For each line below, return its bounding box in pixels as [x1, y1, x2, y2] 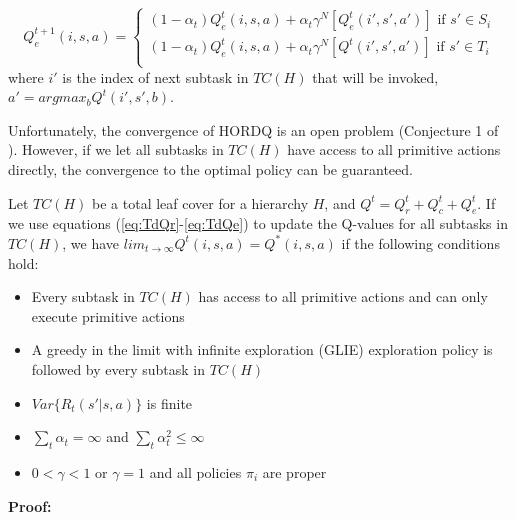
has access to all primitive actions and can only [198, 286, 488, 307]
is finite [146, 392, 193, 413]
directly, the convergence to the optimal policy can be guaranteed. [8, 158, 413, 179]
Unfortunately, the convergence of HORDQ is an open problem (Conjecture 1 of [8, 119, 499, 140]
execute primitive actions [31, 305, 185, 326]
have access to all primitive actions [287, 139, 501, 160]
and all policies [149, 461, 242, 482]
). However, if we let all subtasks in [8, 139, 224, 160]
